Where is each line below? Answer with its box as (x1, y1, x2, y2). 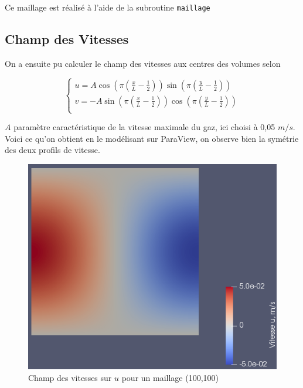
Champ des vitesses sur (28, 371, 112, 383)
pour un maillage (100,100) (121, 371, 219, 383)
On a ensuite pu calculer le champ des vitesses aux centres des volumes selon (5, 57, 281, 69)
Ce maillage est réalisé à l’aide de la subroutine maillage (5, 1, 210, 13)
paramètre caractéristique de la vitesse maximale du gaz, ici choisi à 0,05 (13, 121, 275, 133)
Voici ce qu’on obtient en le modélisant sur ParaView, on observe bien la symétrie (5, 132, 299, 144)
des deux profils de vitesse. (5, 144, 100, 156)
